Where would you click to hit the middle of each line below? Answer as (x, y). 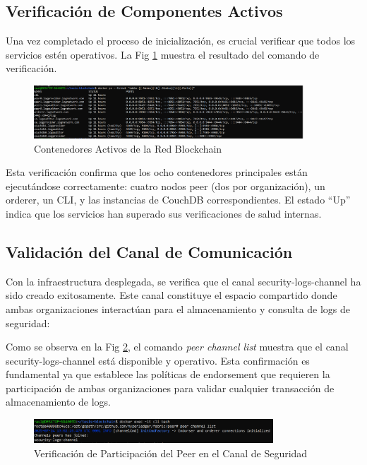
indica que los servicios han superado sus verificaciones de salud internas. (164, 213)
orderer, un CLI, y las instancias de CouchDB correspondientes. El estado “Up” (178, 200)
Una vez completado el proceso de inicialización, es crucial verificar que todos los (181, 41)
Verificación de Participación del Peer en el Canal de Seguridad (171, 453)
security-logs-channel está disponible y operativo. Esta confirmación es (158, 360)
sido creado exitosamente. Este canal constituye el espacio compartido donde (172, 295)
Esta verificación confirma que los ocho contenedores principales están (157, 172)
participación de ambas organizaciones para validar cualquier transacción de (170, 388)
